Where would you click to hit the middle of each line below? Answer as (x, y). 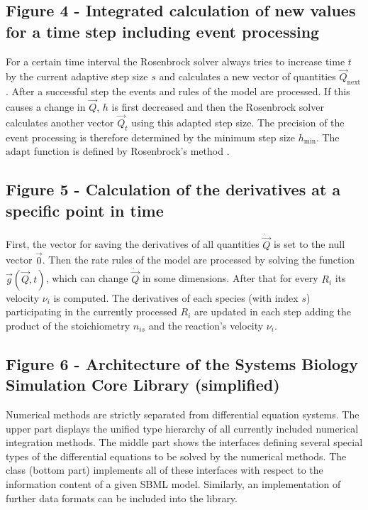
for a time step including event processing (163, 31)
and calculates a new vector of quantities (247, 76)
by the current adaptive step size (77, 76)
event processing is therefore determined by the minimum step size (151, 137)
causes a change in (46, 107)
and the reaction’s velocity (206, 325)
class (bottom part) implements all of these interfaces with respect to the (165, 470)
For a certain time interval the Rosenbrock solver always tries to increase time (175, 61)
